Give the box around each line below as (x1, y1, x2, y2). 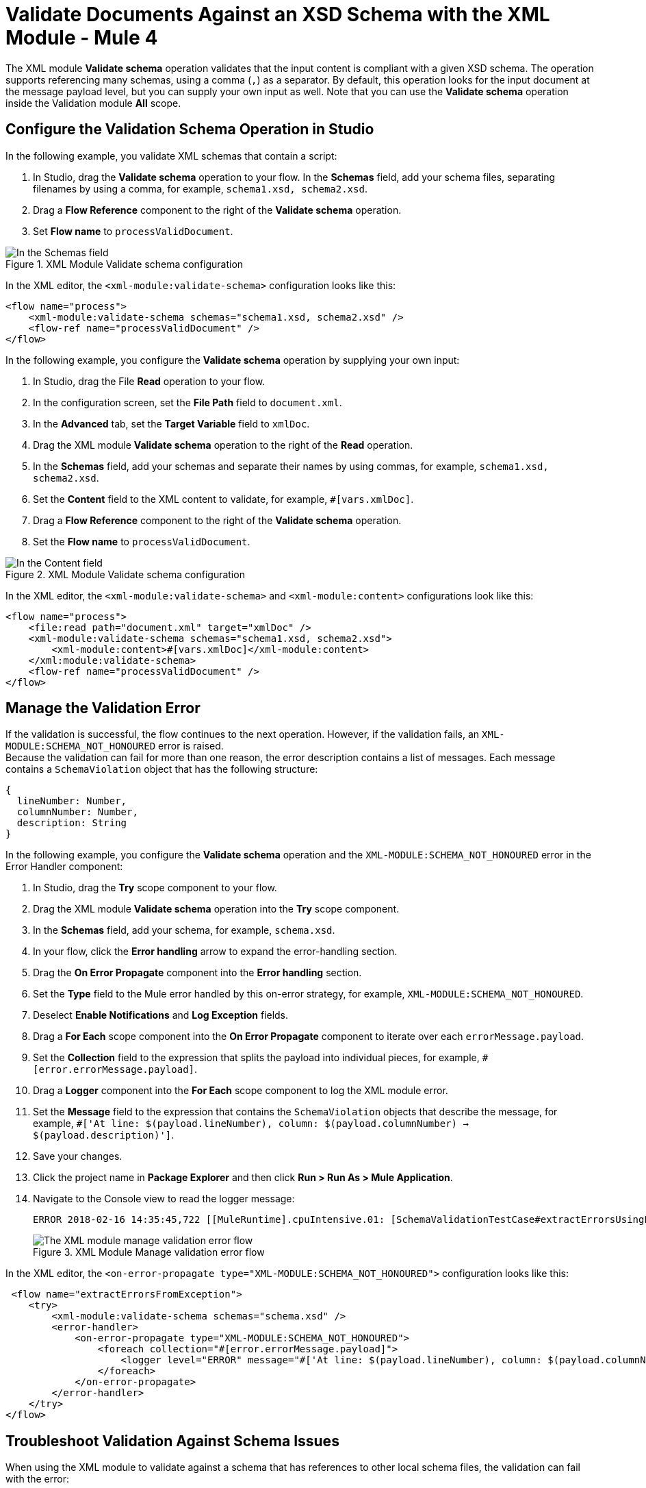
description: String (16, 817, 127, 829)
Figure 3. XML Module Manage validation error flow (33, 1246, 265, 1258)
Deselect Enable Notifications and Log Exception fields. (33, 1009, 289, 1021)
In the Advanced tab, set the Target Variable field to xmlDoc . (33, 417, 310, 430)
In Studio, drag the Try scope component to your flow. (33, 882, 277, 894)
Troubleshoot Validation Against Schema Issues (5, 1432, 339, 1450)
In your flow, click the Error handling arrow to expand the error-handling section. (33, 945, 398, 958)
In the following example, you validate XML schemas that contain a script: (5, 149, 337, 162)
